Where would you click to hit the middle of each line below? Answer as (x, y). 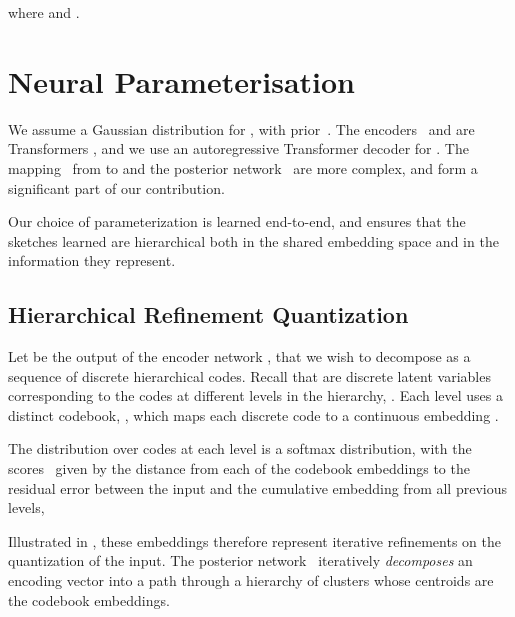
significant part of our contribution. (116, 187)
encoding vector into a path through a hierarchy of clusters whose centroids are (251, 580)
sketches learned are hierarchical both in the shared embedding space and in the (253, 240)
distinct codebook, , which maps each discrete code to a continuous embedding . (253, 414)
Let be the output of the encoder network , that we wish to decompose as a (239, 356)
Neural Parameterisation (181, 80)
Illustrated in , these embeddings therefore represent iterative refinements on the (254, 540)
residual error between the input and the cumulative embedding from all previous (257, 487)
